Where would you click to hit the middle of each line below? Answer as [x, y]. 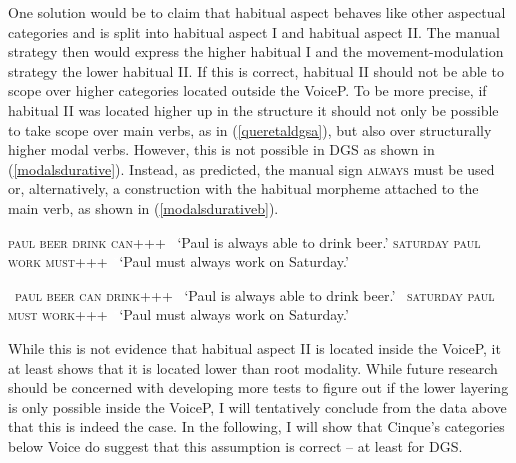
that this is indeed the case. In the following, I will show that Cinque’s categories [256, 426]
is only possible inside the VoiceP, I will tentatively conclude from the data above [257, 406]
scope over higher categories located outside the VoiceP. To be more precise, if [247, 90]
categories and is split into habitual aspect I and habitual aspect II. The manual [254, 31]
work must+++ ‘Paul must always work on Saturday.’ [178, 261]
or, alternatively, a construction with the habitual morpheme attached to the [243, 188]
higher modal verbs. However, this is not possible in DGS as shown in [221, 149]
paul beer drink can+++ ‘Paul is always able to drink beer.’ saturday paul [244, 241]
